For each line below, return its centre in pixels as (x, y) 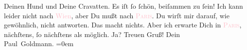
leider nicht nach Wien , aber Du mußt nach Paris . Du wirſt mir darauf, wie (117, 15)
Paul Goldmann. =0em (39, 44)
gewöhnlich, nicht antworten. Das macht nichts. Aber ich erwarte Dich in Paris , (123, 25)
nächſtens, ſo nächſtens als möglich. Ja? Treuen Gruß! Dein (92, 34)
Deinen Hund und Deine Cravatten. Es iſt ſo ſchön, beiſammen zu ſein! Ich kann (123, 6)
